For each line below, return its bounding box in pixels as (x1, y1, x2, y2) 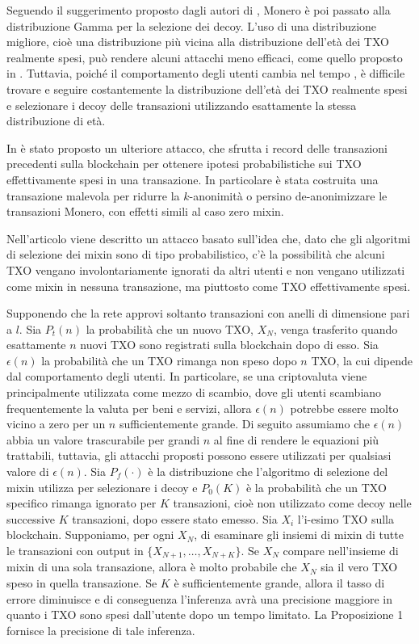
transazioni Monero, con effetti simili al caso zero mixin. (6, 203, 284, 220)
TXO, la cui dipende (311, 351, 413, 368)
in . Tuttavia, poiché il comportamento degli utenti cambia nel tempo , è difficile (6, 65, 405, 82)
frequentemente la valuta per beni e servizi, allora (6, 399, 252, 416)
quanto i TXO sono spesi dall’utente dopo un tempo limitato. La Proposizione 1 (6, 606, 404, 623)
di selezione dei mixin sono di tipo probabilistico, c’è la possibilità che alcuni (6, 246, 385, 263)
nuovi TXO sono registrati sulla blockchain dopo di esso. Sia (80, 336, 379, 353)
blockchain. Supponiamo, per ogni (6, 526, 174, 543)
